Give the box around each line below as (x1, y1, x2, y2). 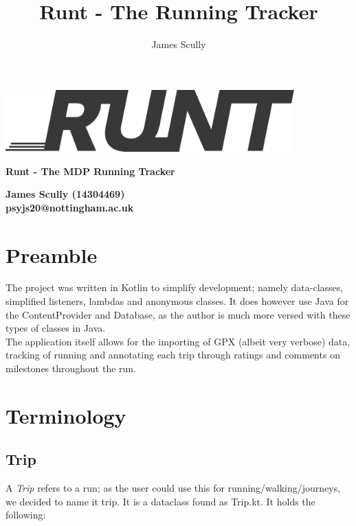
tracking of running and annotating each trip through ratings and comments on (5, 347, 340, 362)
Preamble (5, 240, 98, 268)
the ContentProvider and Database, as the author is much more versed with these (5, 307, 351, 321)
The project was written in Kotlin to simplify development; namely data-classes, (5, 280, 344, 295)
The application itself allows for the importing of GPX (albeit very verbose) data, (5, 334, 351, 348)
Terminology (5, 401, 126, 429)
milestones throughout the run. (5, 361, 137, 376)
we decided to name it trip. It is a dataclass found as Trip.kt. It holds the (5, 494, 315, 508)
